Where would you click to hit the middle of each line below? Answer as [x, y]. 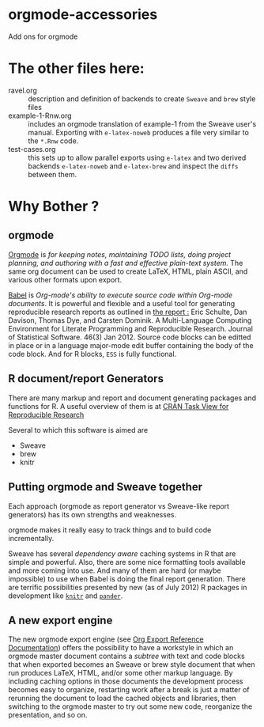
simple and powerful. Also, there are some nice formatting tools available [127, 562]
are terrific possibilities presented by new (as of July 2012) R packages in [128, 587]
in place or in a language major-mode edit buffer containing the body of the [131, 345]
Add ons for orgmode [43, 36]
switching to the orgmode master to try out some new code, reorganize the [130, 706]
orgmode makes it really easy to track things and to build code [110, 530]
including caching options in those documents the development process [126, 681]
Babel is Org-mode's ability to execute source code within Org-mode [121, 295]
